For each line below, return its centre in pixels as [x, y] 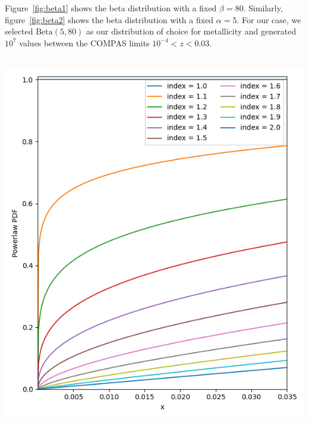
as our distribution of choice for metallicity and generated [191, 31]
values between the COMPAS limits [84, 42]
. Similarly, [263, 8]
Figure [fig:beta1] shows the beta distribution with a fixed [111, 8]
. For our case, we [269, 19]
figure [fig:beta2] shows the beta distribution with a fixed [109, 19]
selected [19, 31]
